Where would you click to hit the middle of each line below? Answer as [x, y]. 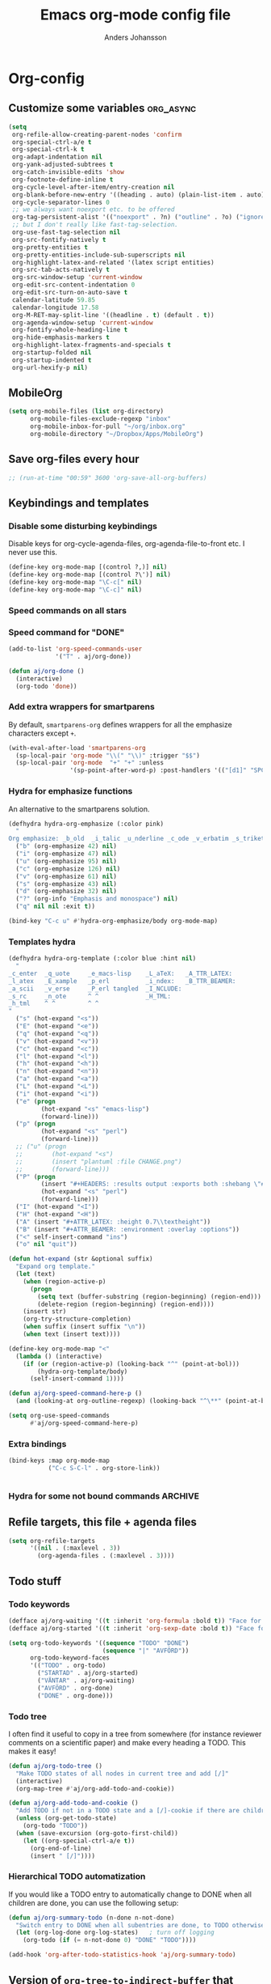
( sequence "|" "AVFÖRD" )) [146, 1651]
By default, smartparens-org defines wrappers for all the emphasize [120, 724]
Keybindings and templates [79, 503]
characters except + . [42, 733]
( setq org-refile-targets [52, 1541]
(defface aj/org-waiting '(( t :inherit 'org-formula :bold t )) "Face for [135, 1621]
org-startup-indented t [52, 360]
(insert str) [45, 1312]
